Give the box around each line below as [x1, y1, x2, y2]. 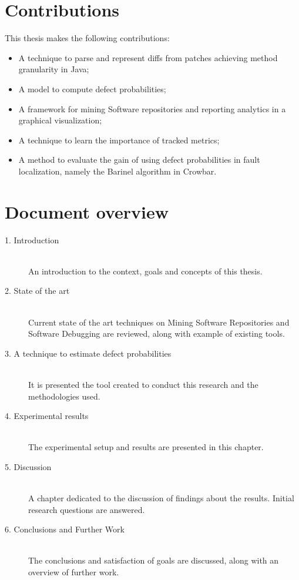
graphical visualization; [18, 114, 102, 126]
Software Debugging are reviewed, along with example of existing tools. [28, 327, 285, 340]
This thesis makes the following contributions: [5, 32, 170, 44]
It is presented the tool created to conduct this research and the [28, 378, 258, 390]
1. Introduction [5, 233, 59, 246]
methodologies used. [28, 390, 100, 402]
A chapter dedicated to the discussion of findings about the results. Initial [28, 492, 294, 504]
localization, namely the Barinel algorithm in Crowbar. [18, 165, 217, 177]
